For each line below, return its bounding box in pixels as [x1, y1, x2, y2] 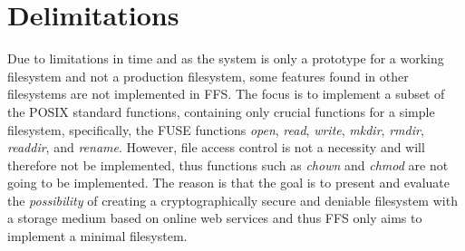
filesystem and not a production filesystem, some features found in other [7, 66, 409, 85]
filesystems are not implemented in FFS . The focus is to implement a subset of [7, 84, 445, 103]
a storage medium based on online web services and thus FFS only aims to [7, 208, 422, 227]
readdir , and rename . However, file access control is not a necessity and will [7, 138, 425, 157]
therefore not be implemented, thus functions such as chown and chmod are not [7, 155, 449, 174]
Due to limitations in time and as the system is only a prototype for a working [7, 49, 444, 68]
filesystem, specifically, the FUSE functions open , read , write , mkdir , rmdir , [7, 120, 424, 139]
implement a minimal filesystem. [7, 227, 188, 246]
